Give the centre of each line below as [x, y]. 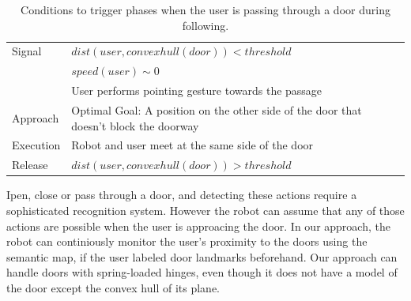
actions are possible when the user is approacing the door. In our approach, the [198, 226]
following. [205, 25]
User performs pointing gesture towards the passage [197, 90]
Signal [27, 51]
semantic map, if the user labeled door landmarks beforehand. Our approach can [202, 256]
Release [30, 165]
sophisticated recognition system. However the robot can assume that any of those [205, 210]
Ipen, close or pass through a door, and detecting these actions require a [182, 195]
